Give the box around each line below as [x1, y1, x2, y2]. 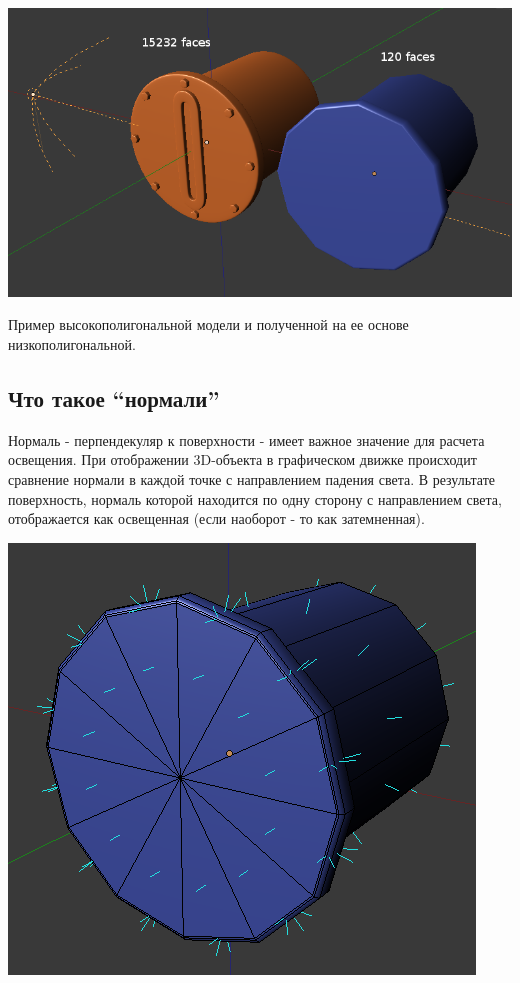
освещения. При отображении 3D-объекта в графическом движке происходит [8, 449, 477, 470]
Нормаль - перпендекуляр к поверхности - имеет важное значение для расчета [8, 429, 485, 450]
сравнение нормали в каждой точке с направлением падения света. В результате [8, 469, 496, 489]
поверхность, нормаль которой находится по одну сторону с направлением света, [8, 488, 502, 509]
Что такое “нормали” [8, 383, 220, 413]
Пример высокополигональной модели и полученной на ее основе [8, 314, 409, 335]
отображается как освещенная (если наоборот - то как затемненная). [8, 508, 425, 529]
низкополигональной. [8, 334, 136, 355]
